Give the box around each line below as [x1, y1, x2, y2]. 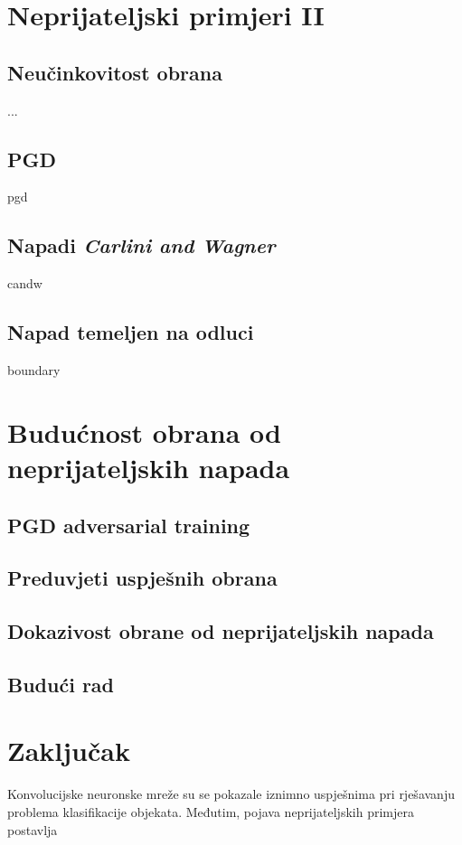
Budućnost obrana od [7, 413, 281, 450]
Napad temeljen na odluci [7, 318, 254, 346]
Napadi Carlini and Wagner [7, 231, 276, 259]
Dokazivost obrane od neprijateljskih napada [7, 617, 434, 645]
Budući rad [7, 670, 115, 698]
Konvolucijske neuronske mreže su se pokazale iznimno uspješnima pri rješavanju [7, 784, 455, 803]
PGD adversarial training [7, 511, 250, 539]
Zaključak [7, 732, 130, 769]
